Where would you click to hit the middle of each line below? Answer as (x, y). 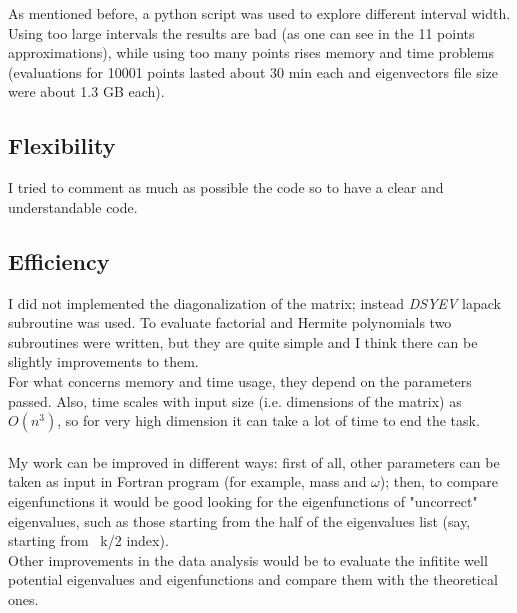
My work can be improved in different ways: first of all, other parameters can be (254, 461)
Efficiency (59, 260)
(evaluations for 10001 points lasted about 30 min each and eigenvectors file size (253, 71)
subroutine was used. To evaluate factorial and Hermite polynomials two (230, 322)
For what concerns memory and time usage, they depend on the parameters (240, 380)
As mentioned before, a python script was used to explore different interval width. (259, 13)
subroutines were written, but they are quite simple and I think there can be (243, 341)
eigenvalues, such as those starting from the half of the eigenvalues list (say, (239, 520)
